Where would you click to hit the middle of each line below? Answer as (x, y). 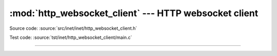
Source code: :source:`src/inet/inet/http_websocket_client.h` (73, 28)
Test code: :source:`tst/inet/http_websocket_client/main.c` (71, 37)
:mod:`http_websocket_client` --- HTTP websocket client (134, 13)
